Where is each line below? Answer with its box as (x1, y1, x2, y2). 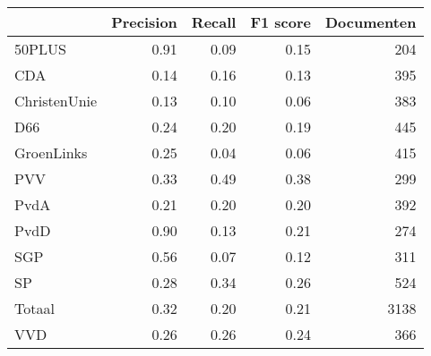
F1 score (250, 12, 311, 32)
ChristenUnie (14, 90, 98, 111)
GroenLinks (14, 142, 88, 163)
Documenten (324, 12, 417, 32)
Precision (111, 12, 177, 32)
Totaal (14, 298, 55, 318)
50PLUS (14, 38, 66, 59)
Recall (191, 12, 237, 32)
